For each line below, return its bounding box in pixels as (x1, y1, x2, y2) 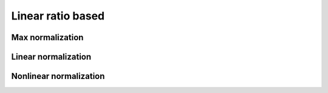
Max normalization (11, 32, 84, 43)
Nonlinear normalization (11, 71, 105, 81)
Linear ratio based (11, 9, 105, 22)
